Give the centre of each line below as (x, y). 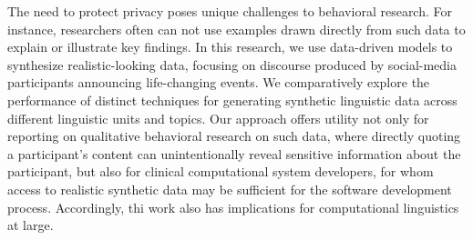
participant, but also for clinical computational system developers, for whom (221, 171)
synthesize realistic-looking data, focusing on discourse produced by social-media (232, 64)
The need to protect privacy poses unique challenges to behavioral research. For (230, 11)
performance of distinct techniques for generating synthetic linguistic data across (232, 100)
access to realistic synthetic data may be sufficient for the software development (230, 189)
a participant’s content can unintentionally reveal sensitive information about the (234, 153)
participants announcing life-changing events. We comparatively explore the (219, 82)
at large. (31, 225)
